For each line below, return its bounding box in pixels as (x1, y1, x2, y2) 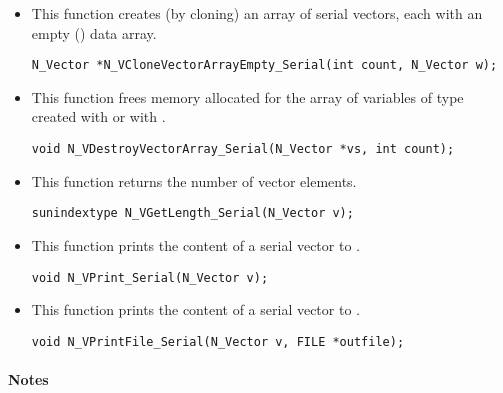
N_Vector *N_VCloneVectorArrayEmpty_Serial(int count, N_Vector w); (31, 58, 498, 73)
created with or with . (31, 106, 166, 127)
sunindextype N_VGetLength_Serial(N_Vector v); (31, 206, 354, 221)
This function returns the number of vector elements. (31, 170, 357, 191)
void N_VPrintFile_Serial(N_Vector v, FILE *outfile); (31, 334, 405, 349)
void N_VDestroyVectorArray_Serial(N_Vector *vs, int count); (31, 142, 455, 157)
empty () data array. (31, 22, 157, 43)
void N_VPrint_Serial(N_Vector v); (31, 270, 269, 285)
